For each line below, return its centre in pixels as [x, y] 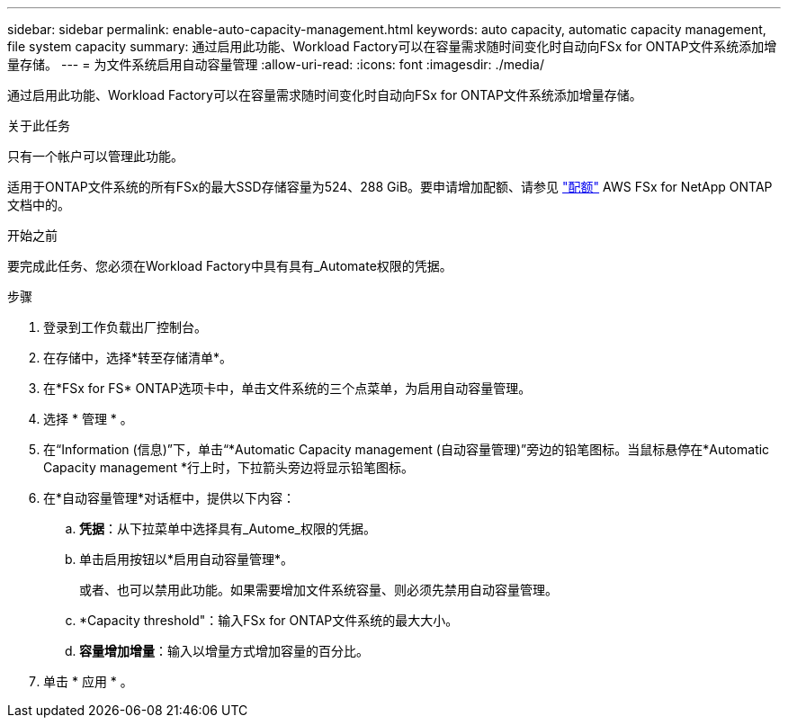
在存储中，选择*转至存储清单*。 [138, 358]
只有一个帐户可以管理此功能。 [95, 156]
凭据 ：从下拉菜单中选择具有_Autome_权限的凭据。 [228, 528]
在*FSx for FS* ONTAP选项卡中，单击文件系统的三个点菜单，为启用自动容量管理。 [287, 388]
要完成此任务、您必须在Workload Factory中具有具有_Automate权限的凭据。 [230, 266]
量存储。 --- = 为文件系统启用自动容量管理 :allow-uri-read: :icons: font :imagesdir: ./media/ [276, 64]
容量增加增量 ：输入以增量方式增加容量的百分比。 [224, 651]
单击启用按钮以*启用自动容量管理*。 [187, 559]
